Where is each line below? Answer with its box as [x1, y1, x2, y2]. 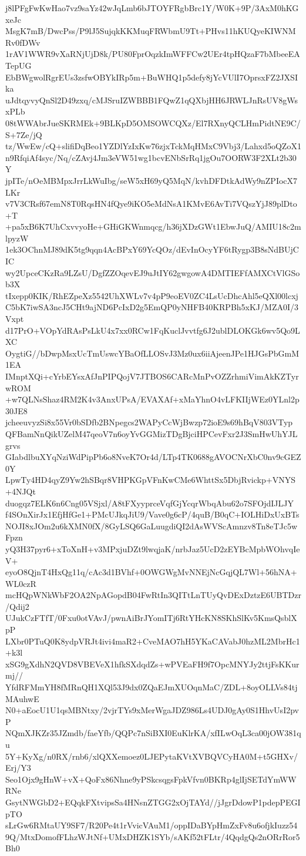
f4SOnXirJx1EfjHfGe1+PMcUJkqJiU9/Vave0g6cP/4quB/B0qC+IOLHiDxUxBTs [5, 508, 300, 521]
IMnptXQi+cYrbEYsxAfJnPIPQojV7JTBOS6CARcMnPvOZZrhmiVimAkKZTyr [5, 370, 299, 382]
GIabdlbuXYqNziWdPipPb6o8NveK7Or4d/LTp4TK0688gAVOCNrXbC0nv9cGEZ [5, 451, 301, 463]
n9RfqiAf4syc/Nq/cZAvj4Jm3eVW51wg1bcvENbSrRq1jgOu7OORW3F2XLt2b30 [5, 151, 297, 163]
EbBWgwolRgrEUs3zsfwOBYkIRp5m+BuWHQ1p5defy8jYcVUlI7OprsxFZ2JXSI [5, 71, 298, 83]
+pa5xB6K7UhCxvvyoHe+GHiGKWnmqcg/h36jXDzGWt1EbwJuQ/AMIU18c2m [5, 220, 301, 233]
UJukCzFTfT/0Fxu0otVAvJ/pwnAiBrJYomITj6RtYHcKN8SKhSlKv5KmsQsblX [5, 612, 297, 624]
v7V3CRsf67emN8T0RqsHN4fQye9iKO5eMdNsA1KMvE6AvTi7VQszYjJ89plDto [5, 197, 297, 210]
